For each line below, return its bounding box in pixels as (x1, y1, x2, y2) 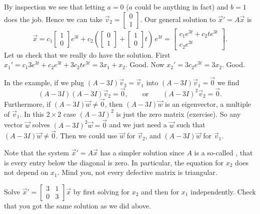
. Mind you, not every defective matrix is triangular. (57, 167, 217, 177)
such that (176, 119, 205, 130)
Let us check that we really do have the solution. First (4, 49, 170, 60)
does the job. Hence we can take (4, 14, 102, 24)
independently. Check (190, 186, 256, 196)
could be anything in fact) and (134, 2, 228, 12)
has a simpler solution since (100, 147, 184, 157)
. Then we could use (55, 130, 117, 141)
